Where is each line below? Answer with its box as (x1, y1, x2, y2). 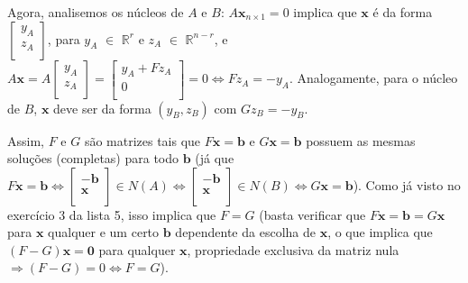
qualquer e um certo (48, 223, 160, 242)
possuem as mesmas (306, 131, 416, 150)
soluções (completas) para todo (7, 149, 179, 168)
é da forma (372, 3, 433, 21)
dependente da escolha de (175, 223, 316, 242)
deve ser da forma (53, 98, 151, 117)
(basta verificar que (259, 205, 366, 224)
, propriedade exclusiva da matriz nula (187, 240, 399, 259)
